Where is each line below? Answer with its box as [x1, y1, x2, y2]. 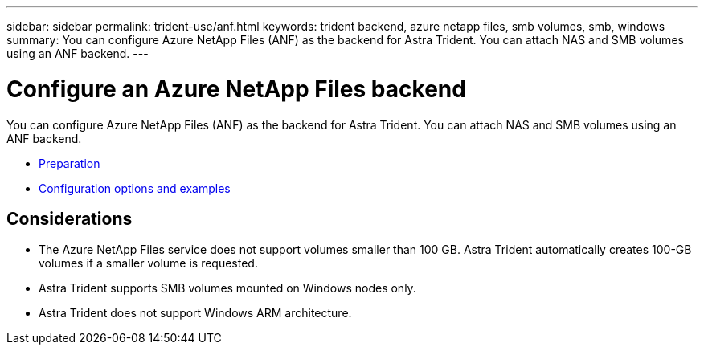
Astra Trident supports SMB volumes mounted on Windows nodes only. [39, 281, 416, 296]
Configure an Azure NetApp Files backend [6, 75, 466, 103]
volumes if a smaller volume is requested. [39, 256, 258, 271]
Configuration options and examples [39, 181, 231, 195]
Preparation [39, 156, 100, 170]
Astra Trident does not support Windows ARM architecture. [39, 306, 352, 320]
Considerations [6, 208, 133, 229]
